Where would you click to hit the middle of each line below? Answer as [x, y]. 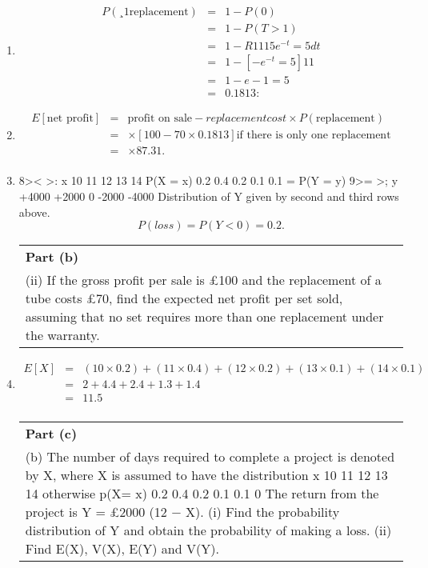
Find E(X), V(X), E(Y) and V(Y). [122, 549]
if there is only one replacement [314, 136]
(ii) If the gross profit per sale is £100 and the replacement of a [203, 280]
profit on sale [160, 119]
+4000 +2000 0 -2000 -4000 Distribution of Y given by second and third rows [209, 196]
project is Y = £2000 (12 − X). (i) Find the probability [182, 512]
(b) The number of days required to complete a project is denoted [210, 457]
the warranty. [62, 335]
